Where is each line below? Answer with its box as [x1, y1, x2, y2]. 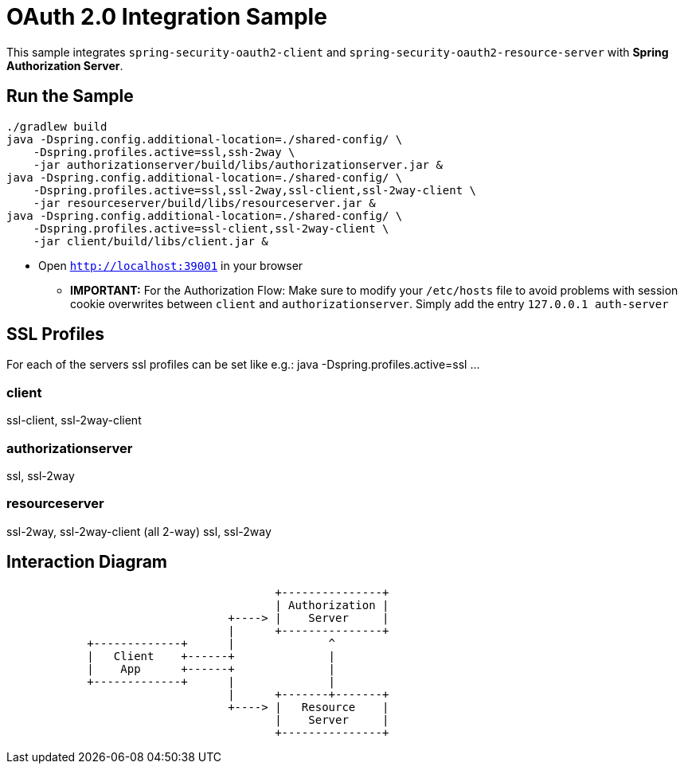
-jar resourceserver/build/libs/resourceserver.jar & [33, 196, 376, 209]
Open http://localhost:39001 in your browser [38, 258, 303, 272]
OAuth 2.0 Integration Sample [6, 3, 327, 30]
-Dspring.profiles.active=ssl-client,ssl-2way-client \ [33, 221, 389, 235]
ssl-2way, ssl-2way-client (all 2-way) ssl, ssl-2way [6, 524, 272, 538]
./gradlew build [6, 119, 107, 133]
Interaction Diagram [6, 552, 168, 573]
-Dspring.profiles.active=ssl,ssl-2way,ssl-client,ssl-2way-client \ [33, 183, 477, 197]
